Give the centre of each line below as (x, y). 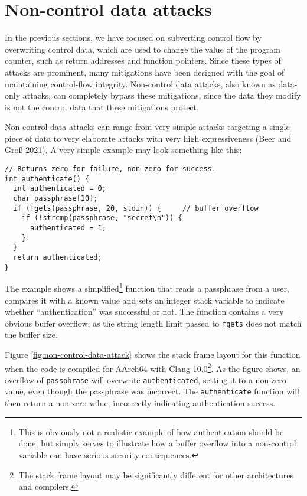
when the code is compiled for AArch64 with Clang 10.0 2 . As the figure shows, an (153, 367)
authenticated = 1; (68, 228)
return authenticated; (58, 257)
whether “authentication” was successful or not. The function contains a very (144, 311)
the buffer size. (31, 335)
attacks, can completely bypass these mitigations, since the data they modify (162, 95)
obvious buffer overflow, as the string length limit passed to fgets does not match (153, 323)
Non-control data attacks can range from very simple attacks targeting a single (147, 127)
